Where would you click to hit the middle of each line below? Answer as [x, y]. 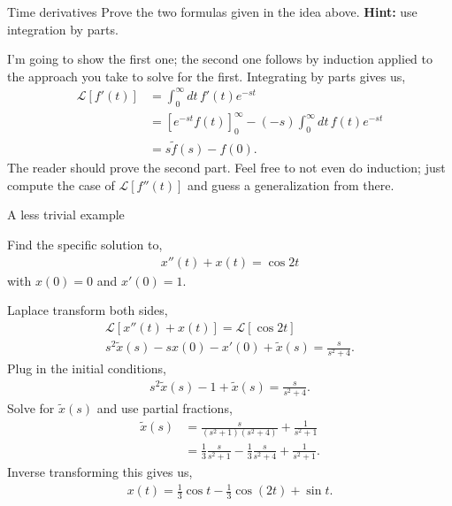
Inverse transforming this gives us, [100, 472]
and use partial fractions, [165, 408]
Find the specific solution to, [85, 245]
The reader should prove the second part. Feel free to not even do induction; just [226, 168]
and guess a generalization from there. [291, 184]
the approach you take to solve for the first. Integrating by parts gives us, [207, 76]
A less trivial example [66, 215]
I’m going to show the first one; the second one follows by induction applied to [220, 59]
